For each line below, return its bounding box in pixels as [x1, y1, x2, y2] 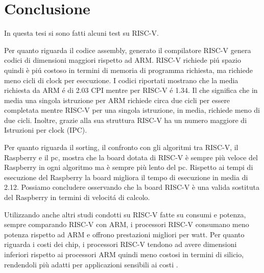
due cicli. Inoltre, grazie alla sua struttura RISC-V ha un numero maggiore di [4, 114, 247, 125]
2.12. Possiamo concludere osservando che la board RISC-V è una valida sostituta [4, 182, 259, 192]
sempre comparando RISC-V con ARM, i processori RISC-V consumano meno [4, 219, 249, 230]
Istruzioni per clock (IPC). [4, 125, 87, 135]
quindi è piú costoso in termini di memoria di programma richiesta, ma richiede [4, 64, 253, 75]
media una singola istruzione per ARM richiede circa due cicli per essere [4, 94, 230, 105]
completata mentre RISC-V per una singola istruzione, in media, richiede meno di [4, 105, 260, 115]
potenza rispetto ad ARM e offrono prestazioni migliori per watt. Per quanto [4, 229, 245, 239]
